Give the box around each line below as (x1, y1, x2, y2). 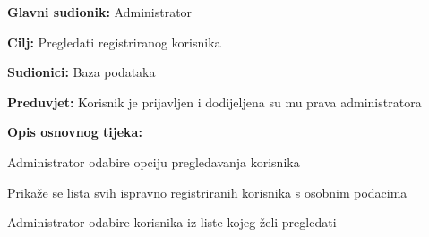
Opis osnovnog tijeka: (7, 123, 142, 141)
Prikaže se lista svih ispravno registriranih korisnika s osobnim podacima (7, 182, 408, 201)
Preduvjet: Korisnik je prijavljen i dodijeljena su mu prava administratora (7, 92, 422, 111)
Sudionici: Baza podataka (7, 63, 156, 81)
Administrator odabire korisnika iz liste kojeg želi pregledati (7, 213, 337, 232)
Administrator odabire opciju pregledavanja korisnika (7, 152, 300, 171)
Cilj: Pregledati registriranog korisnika (7, 32, 221, 51)
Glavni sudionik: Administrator (7, 3, 193, 21)
